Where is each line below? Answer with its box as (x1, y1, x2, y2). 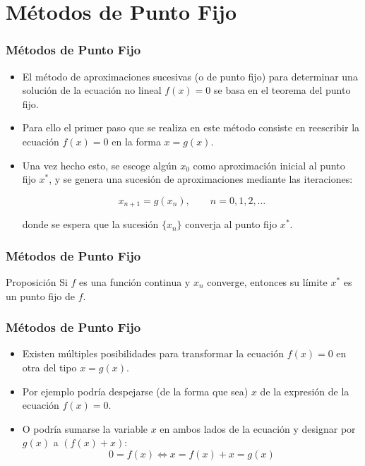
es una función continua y (79, 275, 191, 289)
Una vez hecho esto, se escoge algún (22, 157, 177, 172)
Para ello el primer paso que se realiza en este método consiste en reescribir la (22, 120, 360, 135)
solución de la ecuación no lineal (22, 83, 162, 97)
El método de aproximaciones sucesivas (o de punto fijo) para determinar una (22, 68, 358, 83)
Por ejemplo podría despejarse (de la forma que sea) (22, 383, 249, 398)
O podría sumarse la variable (22, 421, 148, 436)
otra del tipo (22, 360, 77, 375)
